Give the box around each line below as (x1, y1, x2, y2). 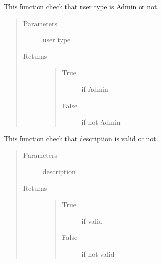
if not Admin (81, 117, 121, 127)
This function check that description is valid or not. (4, 133, 158, 143)
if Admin (81, 83, 108, 94)
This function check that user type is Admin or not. (4, 1, 159, 11)
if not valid (81, 248, 115, 259)
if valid (81, 215, 102, 226)
